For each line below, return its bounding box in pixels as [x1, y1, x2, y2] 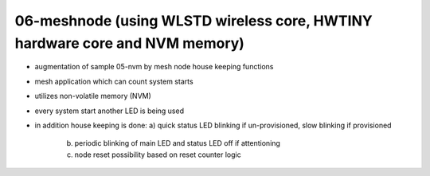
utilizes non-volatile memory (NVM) [34, 92, 151, 101]
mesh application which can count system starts [34, 76, 194, 86]
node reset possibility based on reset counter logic [74, 150, 242, 159]
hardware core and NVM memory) [14, 34, 244, 52]
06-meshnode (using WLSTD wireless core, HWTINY [14, 12, 373, 29]
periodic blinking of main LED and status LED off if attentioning [74, 139, 280, 148]
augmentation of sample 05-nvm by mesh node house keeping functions [34, 62, 274, 72]
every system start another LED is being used [34, 106, 185, 115]
